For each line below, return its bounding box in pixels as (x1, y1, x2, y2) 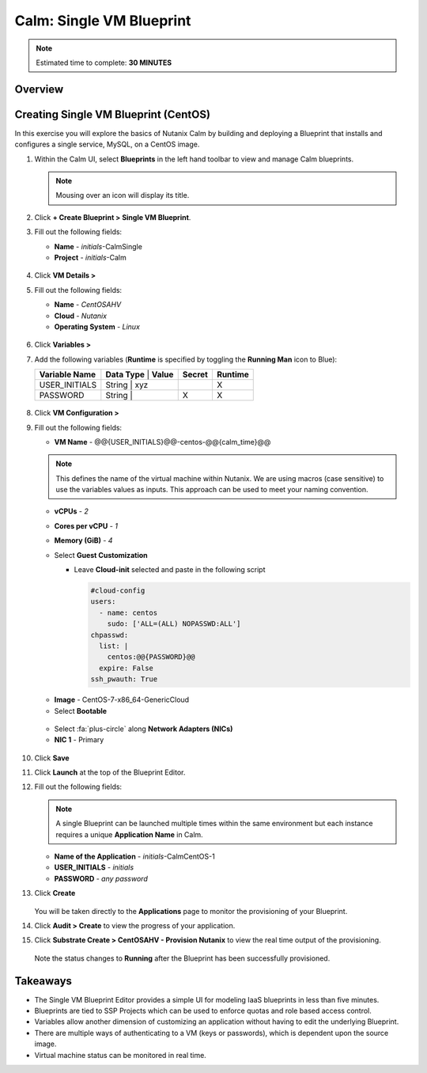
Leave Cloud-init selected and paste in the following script (74, 565, 266, 574)
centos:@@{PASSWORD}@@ (107, 653, 195, 662)
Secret (182, 369, 209, 380)
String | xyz (105, 380, 149, 391)
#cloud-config (90, 586, 145, 595)
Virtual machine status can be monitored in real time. (34, 1050, 207, 1060)
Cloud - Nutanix (54, 311, 107, 320)
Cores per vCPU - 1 (54, 521, 119, 530)
